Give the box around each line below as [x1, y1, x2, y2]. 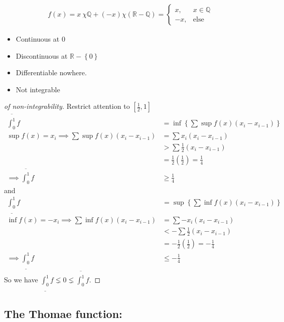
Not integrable [16, 84, 60, 94]
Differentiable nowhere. [16, 67, 87, 78]
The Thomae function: [4, 305, 122, 321]
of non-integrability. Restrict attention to [4, 101, 130, 111]
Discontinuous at [16, 50, 68, 61]
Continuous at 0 [16, 34, 65, 44]
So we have [4, 274, 38, 285]
